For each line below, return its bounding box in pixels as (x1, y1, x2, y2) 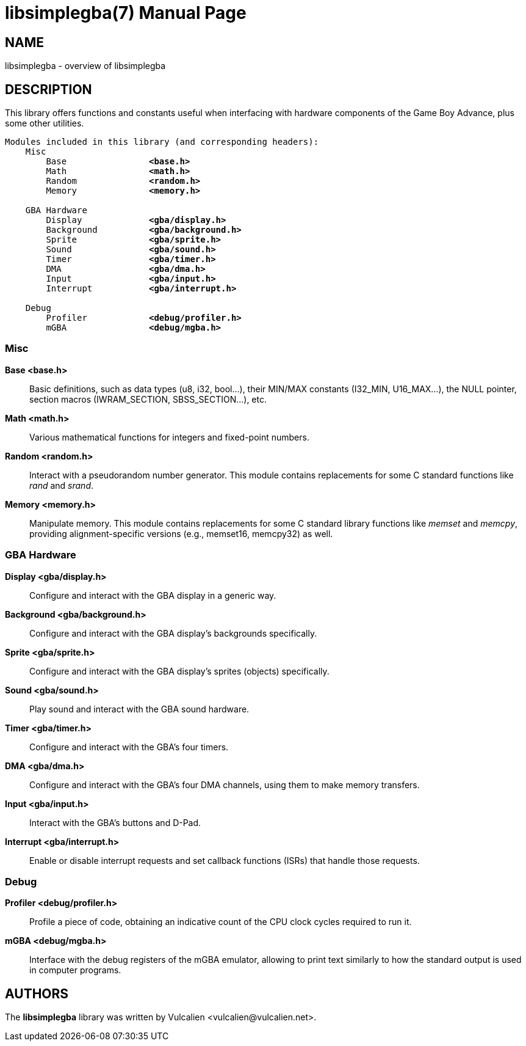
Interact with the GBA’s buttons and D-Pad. (29, 817, 201, 828)
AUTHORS (5, 986, 69, 1001)
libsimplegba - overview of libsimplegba (5, 60, 166, 71)
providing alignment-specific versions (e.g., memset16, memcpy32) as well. (29, 528, 333, 539)
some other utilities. (5, 118, 84, 129)
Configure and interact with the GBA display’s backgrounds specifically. (29, 627, 317, 638)
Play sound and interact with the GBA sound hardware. (29, 703, 250, 714)
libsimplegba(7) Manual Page (5, 2, 247, 23)
